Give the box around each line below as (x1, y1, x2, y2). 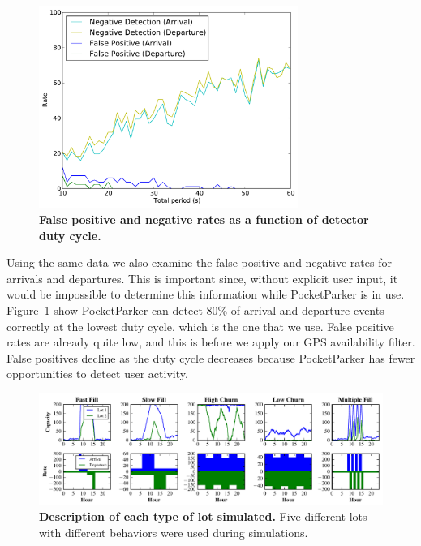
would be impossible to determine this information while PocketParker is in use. (6, 286, 405, 303)
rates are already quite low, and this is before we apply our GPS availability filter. (6, 333, 415, 350)
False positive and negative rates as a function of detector (39, 211, 369, 228)
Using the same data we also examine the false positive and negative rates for (6, 254, 392, 271)
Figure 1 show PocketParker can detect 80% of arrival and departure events (6, 301, 384, 318)
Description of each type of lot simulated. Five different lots (39, 508, 367, 525)
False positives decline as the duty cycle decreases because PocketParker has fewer (6, 349, 415, 366)
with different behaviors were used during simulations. (39, 524, 308, 541)
